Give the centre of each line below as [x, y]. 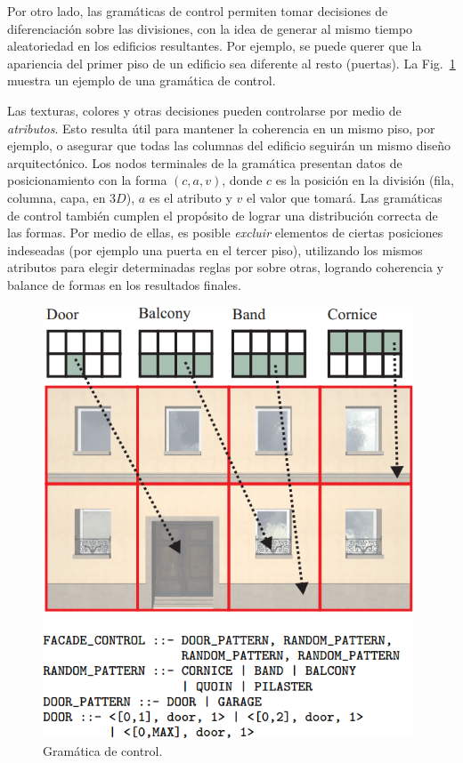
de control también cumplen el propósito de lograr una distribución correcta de [223, 215]
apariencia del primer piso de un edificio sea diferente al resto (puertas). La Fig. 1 [231, 63]
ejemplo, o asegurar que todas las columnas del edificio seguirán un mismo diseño [229, 145]
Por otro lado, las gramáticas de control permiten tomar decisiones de [198, 11]
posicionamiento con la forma [87, 180]
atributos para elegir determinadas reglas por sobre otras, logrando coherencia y [226, 267]
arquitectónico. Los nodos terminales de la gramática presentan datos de [205, 162]
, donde [242, 180]
